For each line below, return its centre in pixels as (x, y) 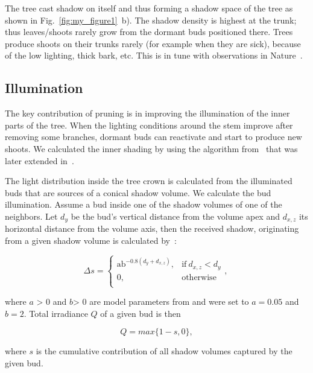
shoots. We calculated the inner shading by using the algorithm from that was (151, 148)
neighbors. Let (31, 216)
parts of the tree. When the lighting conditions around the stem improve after (149, 125)
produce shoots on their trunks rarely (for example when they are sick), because (153, 43)
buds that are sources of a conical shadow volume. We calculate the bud (138, 192)
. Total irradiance (56, 313)
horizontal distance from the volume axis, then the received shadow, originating (152, 228)
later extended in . (40, 160)
